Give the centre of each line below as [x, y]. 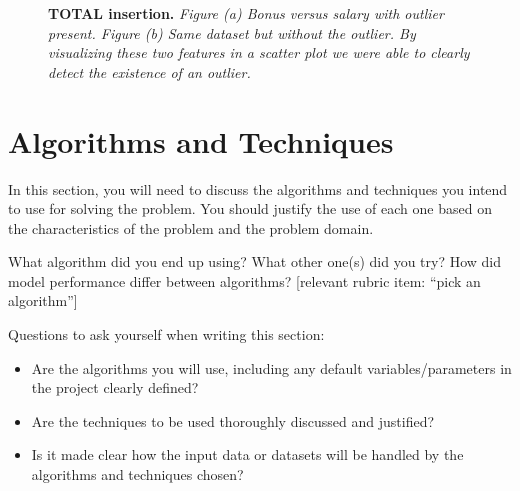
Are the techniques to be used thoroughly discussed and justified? [233, 420]
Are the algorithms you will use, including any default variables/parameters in [271, 367]
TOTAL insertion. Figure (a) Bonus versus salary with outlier [246, 13]
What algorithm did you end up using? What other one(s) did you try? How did [255, 261]
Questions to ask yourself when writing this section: [166, 334]
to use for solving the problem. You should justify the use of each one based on [250, 208]
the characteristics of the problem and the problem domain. [191, 227]
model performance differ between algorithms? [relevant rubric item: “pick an [244, 280]
